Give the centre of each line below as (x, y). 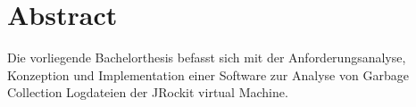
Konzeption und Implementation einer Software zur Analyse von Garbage (208, 74)
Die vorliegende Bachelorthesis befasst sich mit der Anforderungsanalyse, (207, 58)
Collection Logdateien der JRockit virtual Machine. (148, 92)
